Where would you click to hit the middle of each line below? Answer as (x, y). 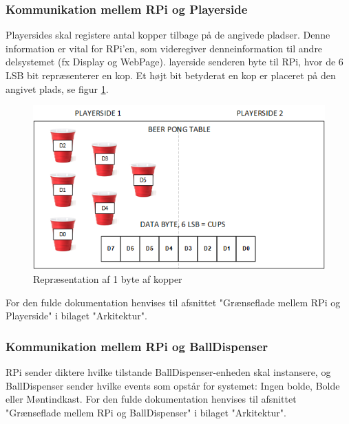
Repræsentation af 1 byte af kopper (108, 278)
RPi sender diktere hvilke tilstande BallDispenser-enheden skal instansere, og (168, 371)
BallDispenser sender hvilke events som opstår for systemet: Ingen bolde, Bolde (173, 385)
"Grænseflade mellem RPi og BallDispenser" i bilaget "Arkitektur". (146, 412)
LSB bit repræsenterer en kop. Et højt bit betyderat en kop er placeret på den (171, 75)
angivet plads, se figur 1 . (57, 88)
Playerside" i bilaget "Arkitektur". (76, 316)
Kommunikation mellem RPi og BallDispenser (137, 346)
